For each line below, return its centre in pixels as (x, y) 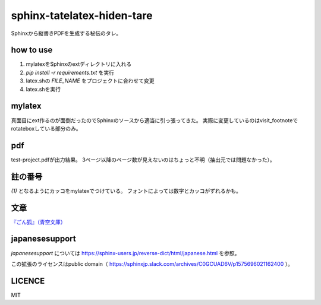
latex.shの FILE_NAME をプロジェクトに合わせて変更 (90, 81)
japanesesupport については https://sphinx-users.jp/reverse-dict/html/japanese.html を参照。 (125, 253)
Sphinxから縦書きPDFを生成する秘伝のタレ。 (66, 33)
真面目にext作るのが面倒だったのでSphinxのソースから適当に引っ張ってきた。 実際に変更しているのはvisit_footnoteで (155, 120)
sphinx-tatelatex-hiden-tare (82, 15)
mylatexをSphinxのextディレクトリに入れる (79, 64)
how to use (32, 50)
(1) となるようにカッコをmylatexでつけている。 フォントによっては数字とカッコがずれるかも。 (126, 190)
